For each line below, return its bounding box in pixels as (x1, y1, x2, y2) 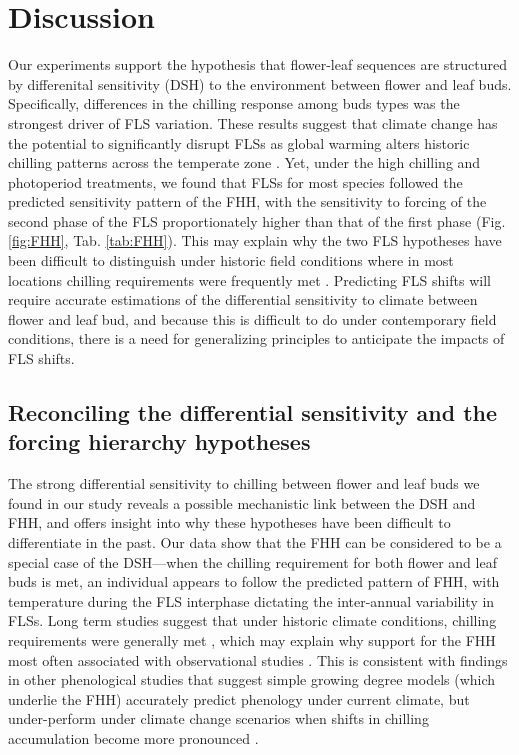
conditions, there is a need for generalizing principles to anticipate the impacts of (8, 328, 505, 349)
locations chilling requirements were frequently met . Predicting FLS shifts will (8, 269, 491, 290)
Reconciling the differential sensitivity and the (8, 397, 498, 428)
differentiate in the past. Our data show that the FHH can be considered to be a (8, 532, 502, 552)
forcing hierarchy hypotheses (8, 426, 311, 457)
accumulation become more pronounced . (8, 727, 259, 748)
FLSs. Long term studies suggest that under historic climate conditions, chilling (8, 610, 497, 631)
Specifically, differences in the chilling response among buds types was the (8, 93, 460, 114)
